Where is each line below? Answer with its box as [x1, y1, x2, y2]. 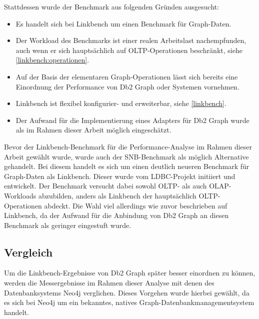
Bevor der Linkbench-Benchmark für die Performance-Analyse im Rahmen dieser [4, 141, 252, 151]
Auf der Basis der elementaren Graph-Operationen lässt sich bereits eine [15, 71, 238, 81]
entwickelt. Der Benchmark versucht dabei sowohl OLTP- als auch [4, 180, 207, 191]
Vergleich [4, 244, 53, 259]
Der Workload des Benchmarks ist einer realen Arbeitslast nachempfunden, [15, 35, 246, 45]
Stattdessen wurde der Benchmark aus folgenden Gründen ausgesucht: [4, 1, 219, 11]
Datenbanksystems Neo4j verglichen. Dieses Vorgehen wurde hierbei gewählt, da [4, 287, 249, 297]
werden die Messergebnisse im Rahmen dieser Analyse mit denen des [4, 277, 214, 288]
